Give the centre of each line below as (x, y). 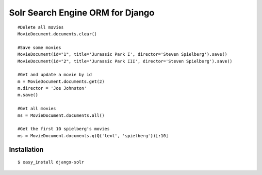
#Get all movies (37, 109)
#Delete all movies (41, 27)
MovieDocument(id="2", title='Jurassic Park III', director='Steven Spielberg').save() (125, 61)
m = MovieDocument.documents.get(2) (61, 81)
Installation (26, 150)
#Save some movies (40, 48)
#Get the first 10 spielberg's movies (64, 129)
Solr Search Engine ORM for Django (82, 13)
